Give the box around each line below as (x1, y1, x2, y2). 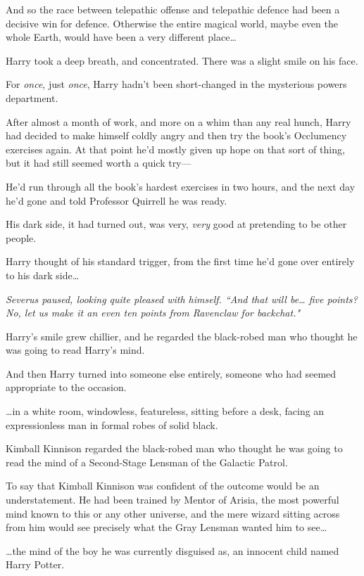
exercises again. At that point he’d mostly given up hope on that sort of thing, (6, 141, 345, 156)
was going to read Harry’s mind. (6, 343, 145, 357)
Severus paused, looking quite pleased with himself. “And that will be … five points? (6, 291, 358, 306)
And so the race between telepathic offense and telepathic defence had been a (6, 2, 340, 16)
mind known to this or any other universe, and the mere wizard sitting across (6, 506, 340, 520)
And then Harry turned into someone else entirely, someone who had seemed (6, 366, 337, 380)
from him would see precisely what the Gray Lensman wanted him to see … (6, 520, 327, 535)
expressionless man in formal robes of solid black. (6, 417, 218, 432)
